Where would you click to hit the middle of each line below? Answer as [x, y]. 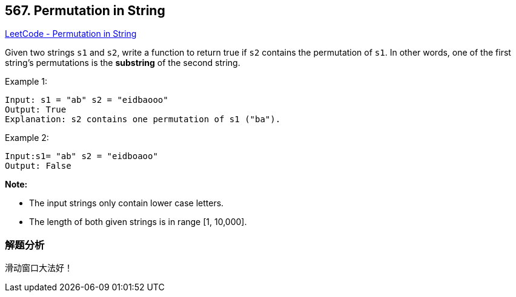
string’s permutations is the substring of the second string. [123, 63]
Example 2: [27, 138]
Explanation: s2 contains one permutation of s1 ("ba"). [143, 119]
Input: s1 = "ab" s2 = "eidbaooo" [87, 100]
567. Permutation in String [85, 11]
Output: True [36, 110]
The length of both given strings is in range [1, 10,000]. [138, 222]
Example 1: [26, 82]
